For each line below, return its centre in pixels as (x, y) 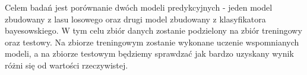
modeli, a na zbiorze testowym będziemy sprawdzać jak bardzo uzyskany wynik (149, 53)
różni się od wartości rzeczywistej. (67, 65)
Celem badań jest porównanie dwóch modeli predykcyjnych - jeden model (139, 7)
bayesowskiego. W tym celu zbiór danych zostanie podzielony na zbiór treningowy (153, 30)
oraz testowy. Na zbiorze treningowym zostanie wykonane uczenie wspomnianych (152, 42)
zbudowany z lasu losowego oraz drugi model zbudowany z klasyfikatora (135, 19)
